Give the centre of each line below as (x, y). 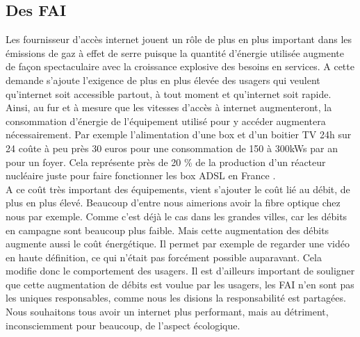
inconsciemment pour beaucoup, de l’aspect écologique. (123, 325)
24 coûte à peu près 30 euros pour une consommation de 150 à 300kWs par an (172, 148)
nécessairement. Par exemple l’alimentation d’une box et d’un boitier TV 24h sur (179, 134)
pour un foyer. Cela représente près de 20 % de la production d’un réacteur (166, 162)
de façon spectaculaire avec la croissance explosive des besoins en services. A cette (180, 66)
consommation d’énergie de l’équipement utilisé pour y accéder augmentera (166, 121)
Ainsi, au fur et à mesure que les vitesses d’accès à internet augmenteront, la (169, 107)
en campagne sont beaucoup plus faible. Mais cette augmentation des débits (167, 230)
